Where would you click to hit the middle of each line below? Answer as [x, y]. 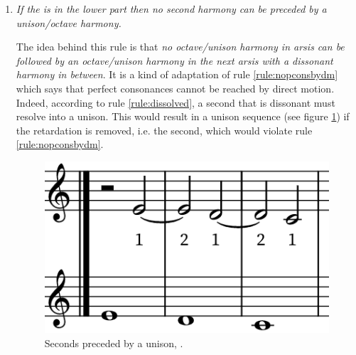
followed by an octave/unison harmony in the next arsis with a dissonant [174, 60]
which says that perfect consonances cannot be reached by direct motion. [175, 88]
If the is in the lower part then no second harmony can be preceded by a [171, 9]
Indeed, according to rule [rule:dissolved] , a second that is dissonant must [176, 102]
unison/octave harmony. [69, 22]
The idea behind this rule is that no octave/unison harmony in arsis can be [180, 47]
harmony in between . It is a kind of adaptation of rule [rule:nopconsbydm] [177, 74]
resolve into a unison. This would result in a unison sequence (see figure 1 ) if [183, 116]
